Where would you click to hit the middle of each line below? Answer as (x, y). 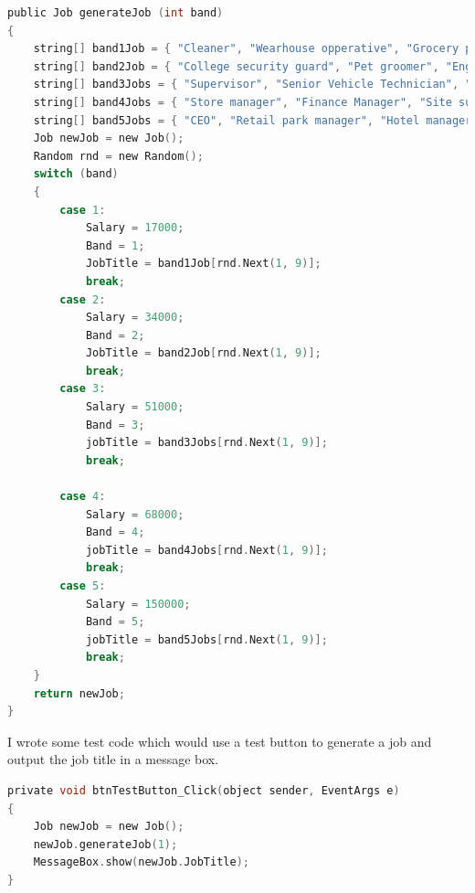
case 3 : (83, 389)
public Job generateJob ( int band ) (116, 13)
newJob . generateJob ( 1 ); (106, 844)
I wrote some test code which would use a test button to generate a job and (220, 741)
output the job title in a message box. (113, 759)
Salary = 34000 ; (135, 318)
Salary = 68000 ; (135, 514)
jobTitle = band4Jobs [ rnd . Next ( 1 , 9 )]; (206, 550)
